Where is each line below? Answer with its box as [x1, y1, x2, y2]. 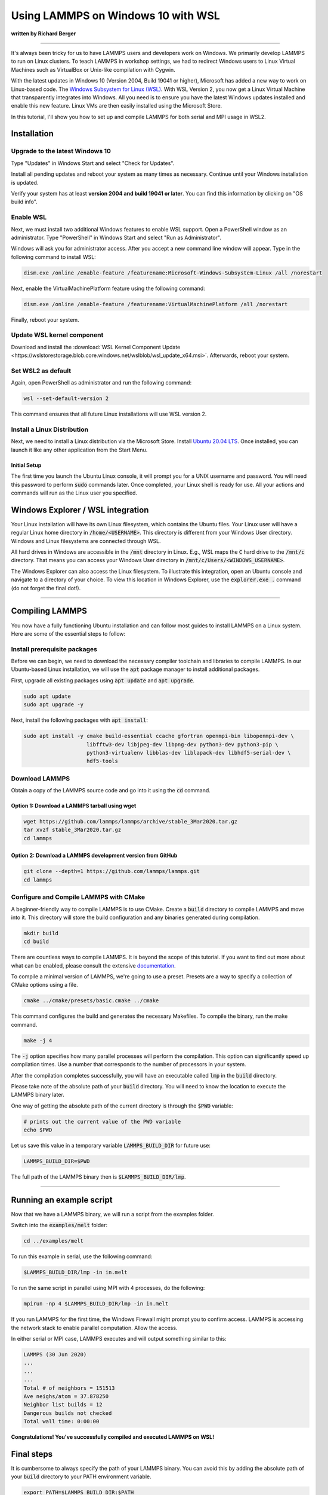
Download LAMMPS [11, 774, 70, 783]
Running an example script [11, 1195, 113, 1205]
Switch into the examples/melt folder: [11, 1222, 108, 1229]
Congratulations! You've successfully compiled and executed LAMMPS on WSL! [11, 1433, 215, 1441]
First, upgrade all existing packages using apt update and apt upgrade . [11, 676, 195, 684]
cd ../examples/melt [23, 1238, 83, 1244]
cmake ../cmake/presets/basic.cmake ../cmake [23, 997, 159, 1004]
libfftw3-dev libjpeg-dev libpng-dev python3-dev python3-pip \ [86, 741, 279, 747]
